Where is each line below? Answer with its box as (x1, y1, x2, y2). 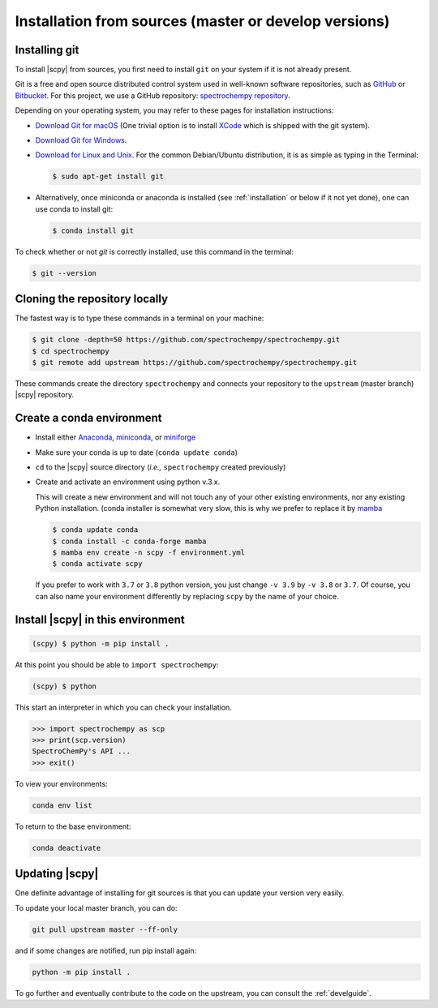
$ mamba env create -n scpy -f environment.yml (52, 547, 245, 557)
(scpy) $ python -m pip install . (32, 639, 170, 648)
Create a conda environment (15, 411, 162, 425)
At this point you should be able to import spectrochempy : (15, 659, 219, 669)
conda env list (32, 800, 92, 810)
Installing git (15, 43, 79, 57)
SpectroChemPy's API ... (32, 747, 131, 756)
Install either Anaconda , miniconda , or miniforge (35, 432, 196, 442)
